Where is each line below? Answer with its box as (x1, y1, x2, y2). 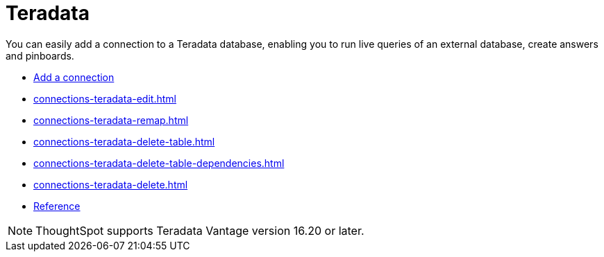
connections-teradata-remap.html (33, 114, 189, 126)
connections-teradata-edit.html (33, 92, 176, 105)
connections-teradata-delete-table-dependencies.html (33, 157, 285, 169)
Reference (33, 200, 81, 212)
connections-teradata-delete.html (33, 178, 188, 190)
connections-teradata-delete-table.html (33, 135, 215, 148)
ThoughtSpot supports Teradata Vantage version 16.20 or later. (35, 223, 364, 238)
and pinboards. (6, 49, 74, 62)
